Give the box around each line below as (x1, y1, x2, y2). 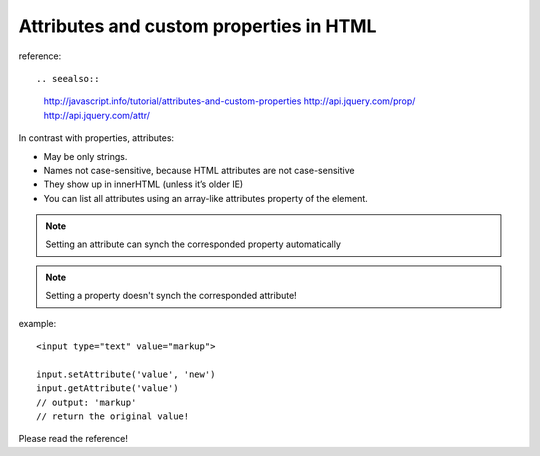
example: (18, 317, 57, 329)
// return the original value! (36, 410, 190, 422)
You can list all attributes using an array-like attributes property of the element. (43, 192, 369, 204)
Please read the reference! (18, 433, 129, 445)
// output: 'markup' (36, 396, 137, 408)
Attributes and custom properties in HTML (18, 15, 377, 37)
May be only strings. (43, 150, 128, 162)
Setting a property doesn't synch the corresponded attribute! (45, 290, 297, 302)
